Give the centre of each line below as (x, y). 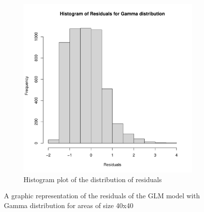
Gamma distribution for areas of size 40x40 (69, 205)
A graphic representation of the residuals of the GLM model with (102, 196)
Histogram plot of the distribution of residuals (93, 179)
